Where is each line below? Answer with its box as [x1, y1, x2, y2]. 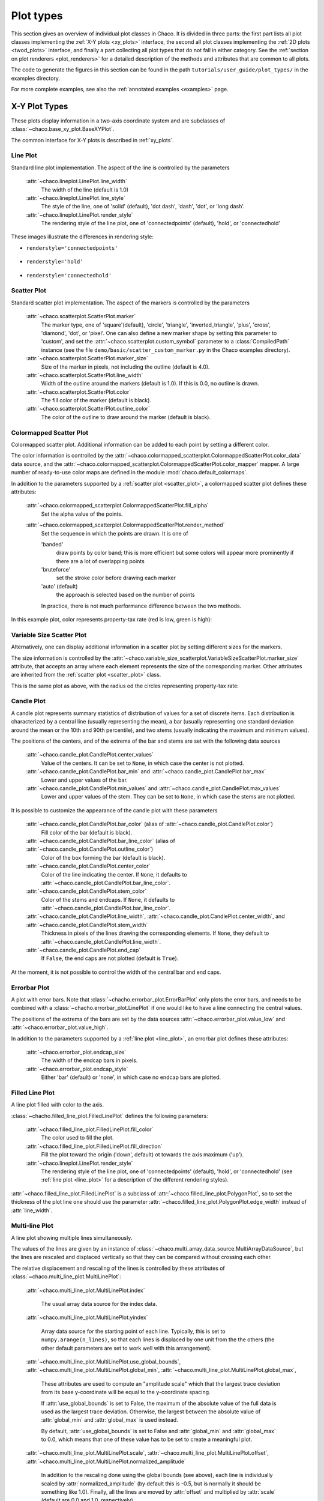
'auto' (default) [41, 582, 78, 590]
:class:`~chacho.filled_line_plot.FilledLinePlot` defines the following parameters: [11, 1112, 208, 1119]
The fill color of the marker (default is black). [41, 397, 152, 404]
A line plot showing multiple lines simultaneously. [11, 1234, 133, 1241]
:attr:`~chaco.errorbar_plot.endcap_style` [26, 1065, 128, 1072]
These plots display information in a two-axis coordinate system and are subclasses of [11, 117, 226, 124]
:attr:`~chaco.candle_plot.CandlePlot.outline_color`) [26, 845, 154, 853]
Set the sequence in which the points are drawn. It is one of [41, 530, 188, 537]
